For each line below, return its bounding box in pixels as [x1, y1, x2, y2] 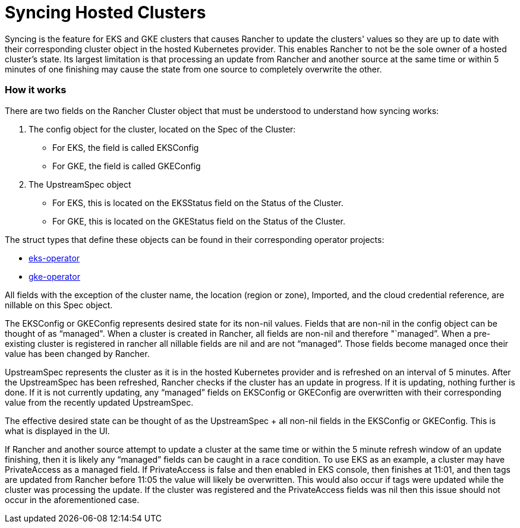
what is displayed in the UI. [5, 425, 110, 436]
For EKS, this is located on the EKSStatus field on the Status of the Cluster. [52, 197, 343, 208]
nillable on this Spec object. [5, 299, 113, 310]
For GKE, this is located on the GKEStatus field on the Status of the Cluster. [52, 216, 345, 226]
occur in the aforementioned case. [5, 494, 140, 505]
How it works [5, 84, 67, 96]
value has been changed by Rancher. [5, 348, 150, 359]
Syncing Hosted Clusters [5, 2, 206, 23]
